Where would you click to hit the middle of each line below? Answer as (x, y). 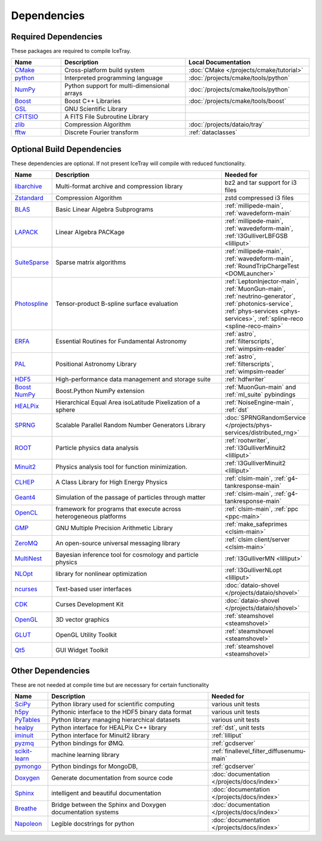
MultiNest (28, 558)
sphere (66, 410)
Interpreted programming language (114, 78)
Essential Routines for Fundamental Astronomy (121, 342)
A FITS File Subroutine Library (107, 117)
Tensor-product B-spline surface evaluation (117, 304)
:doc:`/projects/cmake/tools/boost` (237, 101)
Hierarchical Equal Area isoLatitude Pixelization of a (128, 402)
